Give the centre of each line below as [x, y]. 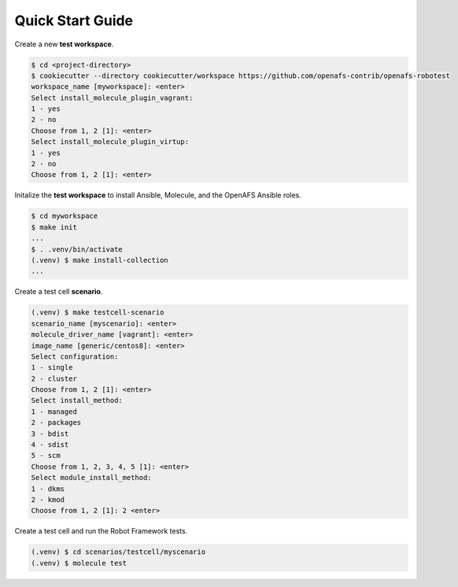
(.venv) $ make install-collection [100, 260]
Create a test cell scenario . [59, 292]
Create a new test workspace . [64, 44]
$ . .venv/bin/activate [77, 249]
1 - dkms [48, 489]
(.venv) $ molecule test [79, 563]
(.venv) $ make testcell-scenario [98, 312]
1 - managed [54, 412]
